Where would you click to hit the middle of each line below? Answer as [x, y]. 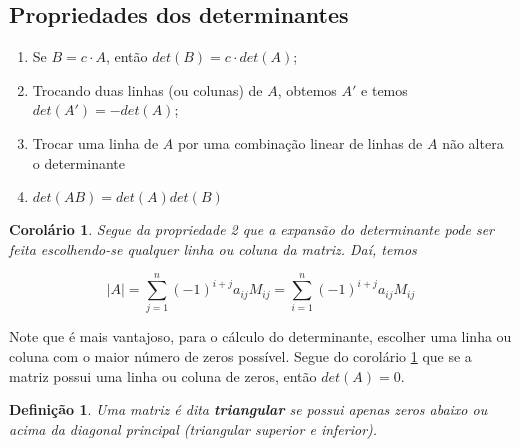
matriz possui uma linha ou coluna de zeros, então [163, 375]
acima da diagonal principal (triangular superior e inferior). [193, 428]
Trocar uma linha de [95, 142]
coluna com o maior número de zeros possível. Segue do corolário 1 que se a [240, 356]
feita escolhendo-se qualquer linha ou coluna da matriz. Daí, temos [213, 248]
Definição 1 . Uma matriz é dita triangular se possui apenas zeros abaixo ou [248, 409]
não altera [473, 142]
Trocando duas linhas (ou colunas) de [147, 89]
